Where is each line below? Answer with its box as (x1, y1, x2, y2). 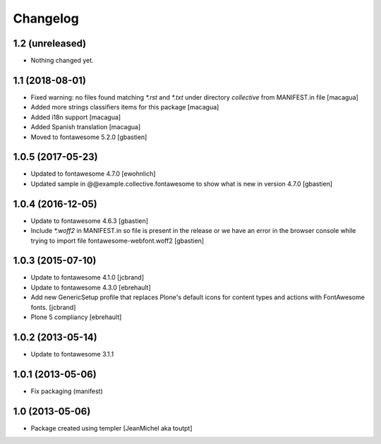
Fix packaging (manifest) (30, 387, 104, 395)
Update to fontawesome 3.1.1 (30, 349, 114, 358)
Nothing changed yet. (30, 56, 95, 65)
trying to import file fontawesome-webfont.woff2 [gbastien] (30, 236, 205, 245)
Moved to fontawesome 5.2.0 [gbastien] (30, 133, 147, 141)
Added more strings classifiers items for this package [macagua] (30, 103, 219, 112)
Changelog (13, 11, 79, 26)
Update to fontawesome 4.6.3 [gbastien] (30, 216, 148, 225)
